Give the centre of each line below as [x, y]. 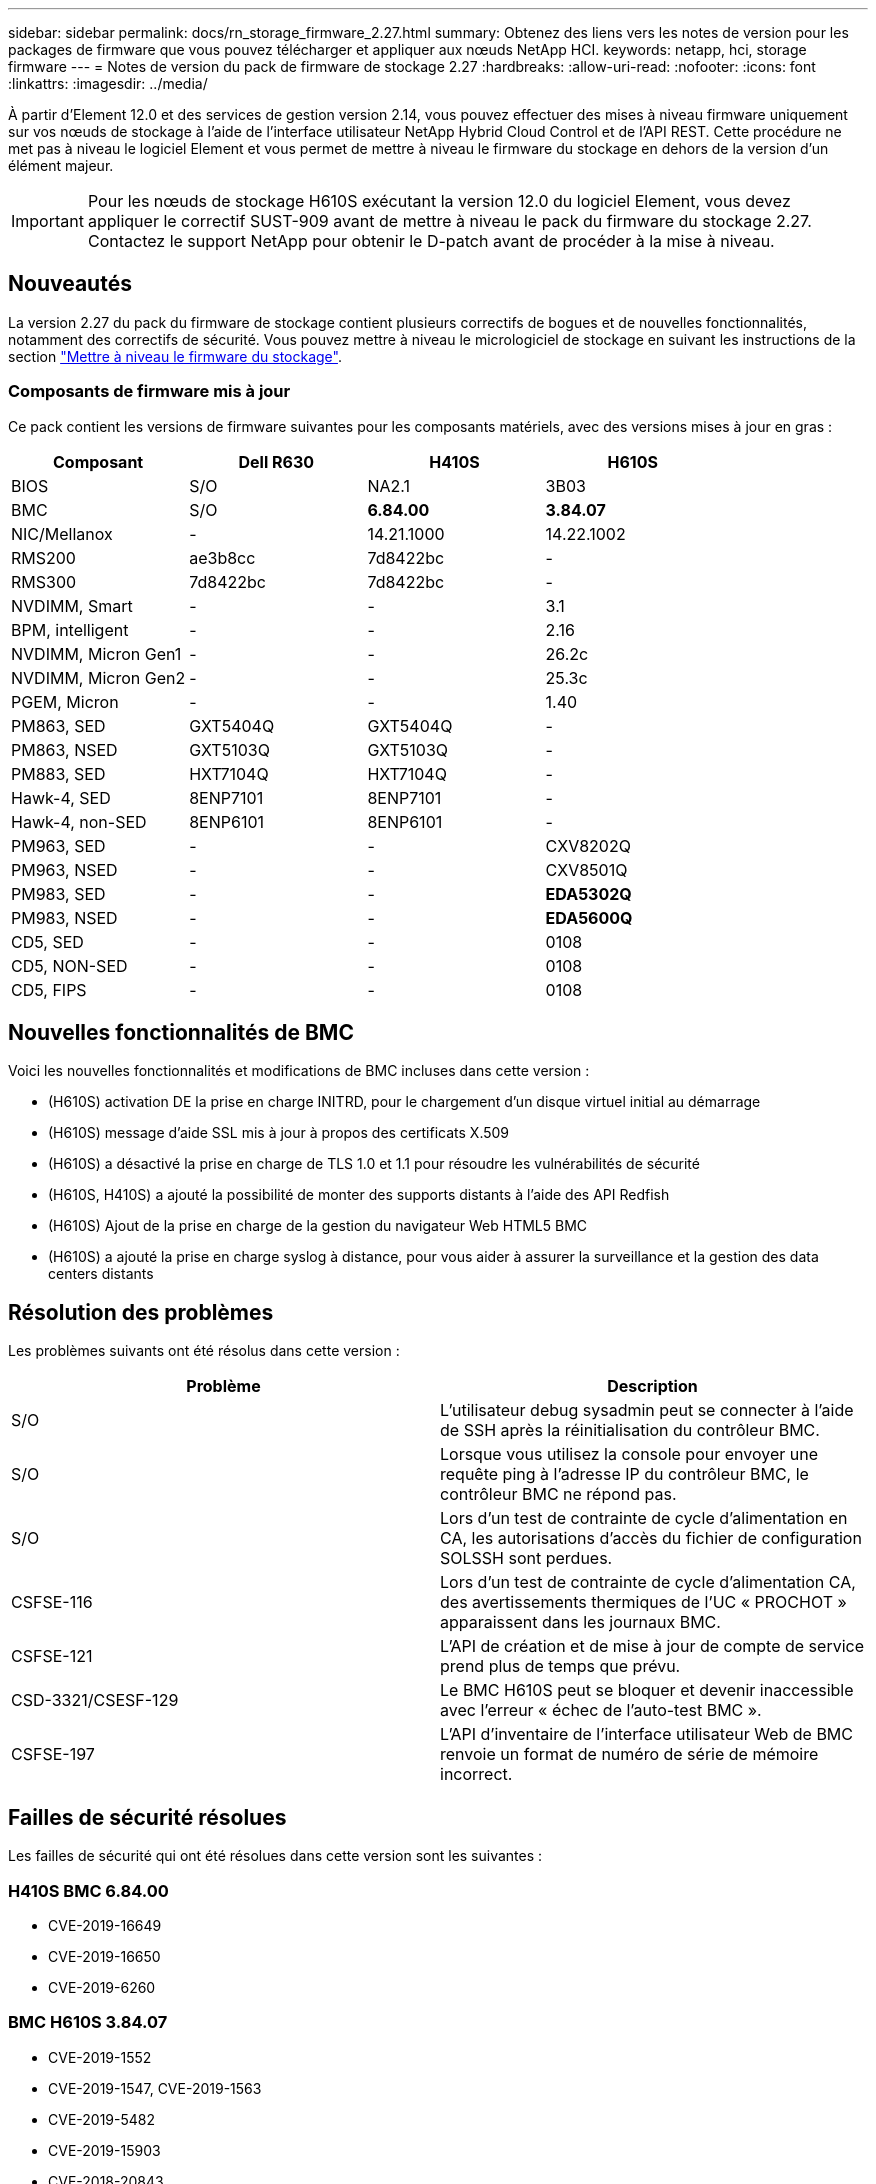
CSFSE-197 [53, 1754]
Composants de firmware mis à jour [149, 391]
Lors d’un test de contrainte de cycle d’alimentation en [644, 1518]
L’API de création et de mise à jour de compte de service [652, 1646]
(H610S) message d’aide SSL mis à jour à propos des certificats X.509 [279, 1133]
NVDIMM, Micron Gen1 [96, 653]
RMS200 [43, 557]
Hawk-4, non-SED [79, 821]
